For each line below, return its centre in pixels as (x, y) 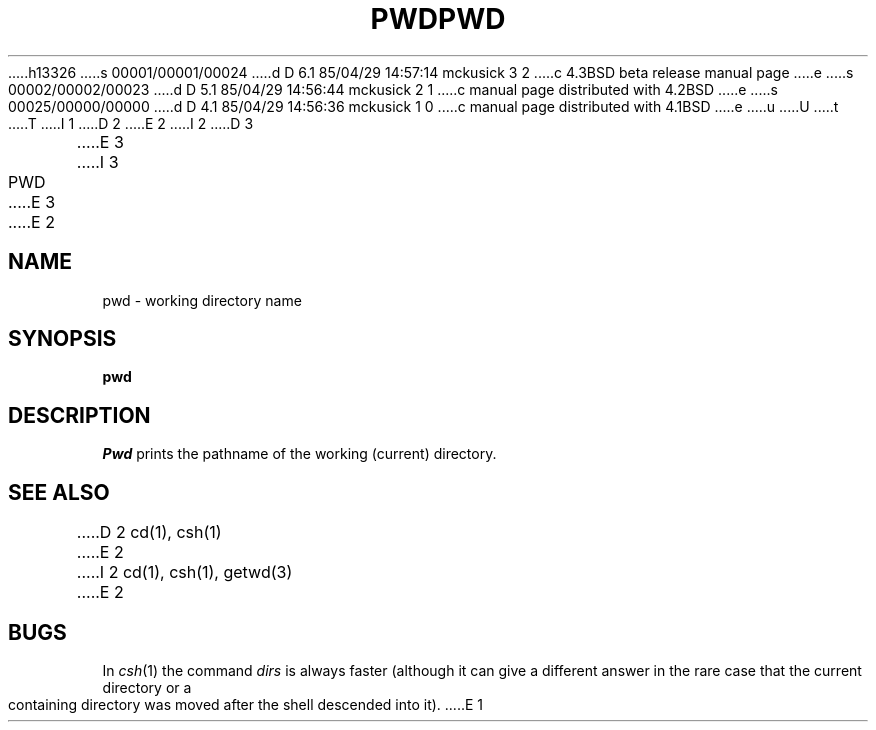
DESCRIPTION (79, 415)
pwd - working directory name (202, 300)
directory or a (147, 687)
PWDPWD (438, 19)
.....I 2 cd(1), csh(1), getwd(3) (184, 572)
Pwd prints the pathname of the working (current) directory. (299, 454)
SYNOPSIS (62, 339)
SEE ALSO (59, 492)
